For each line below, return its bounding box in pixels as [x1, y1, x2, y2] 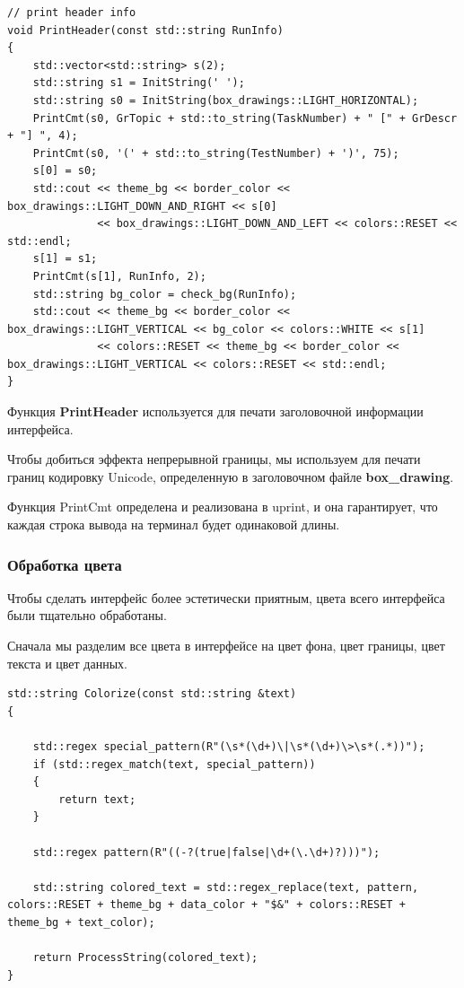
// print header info [7, 6, 136, 19]
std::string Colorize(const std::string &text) [7, 687, 297, 701]
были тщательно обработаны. [7, 606, 167, 625]
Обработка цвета [7, 553, 122, 575]
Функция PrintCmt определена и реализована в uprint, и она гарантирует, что [7, 497, 438, 516]
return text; [58, 792, 136, 806]
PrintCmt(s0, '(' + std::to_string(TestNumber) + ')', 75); [32, 146, 399, 160]
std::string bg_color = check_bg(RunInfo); [32, 287, 297, 301]
